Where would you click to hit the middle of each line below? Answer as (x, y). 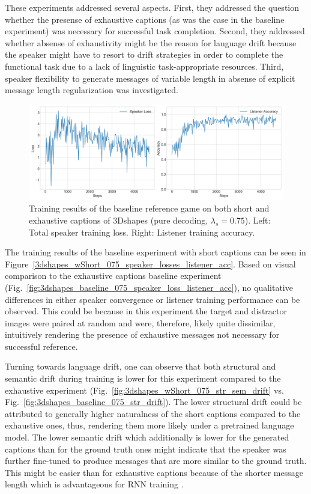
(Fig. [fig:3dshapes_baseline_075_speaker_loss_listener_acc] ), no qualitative (149, 287)
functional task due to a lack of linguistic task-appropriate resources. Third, (144, 66)
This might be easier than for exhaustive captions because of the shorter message (154, 472)
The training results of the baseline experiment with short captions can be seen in (155, 252)
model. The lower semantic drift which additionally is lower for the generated (147, 437)
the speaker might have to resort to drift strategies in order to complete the (144, 54)
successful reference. (41, 346)
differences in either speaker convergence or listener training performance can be (152, 299)
